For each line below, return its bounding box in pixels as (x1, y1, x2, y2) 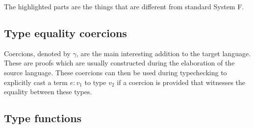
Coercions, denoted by (4, 48, 71, 58)
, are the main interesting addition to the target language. (76, 48, 251, 58)
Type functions (4, 110, 82, 126)
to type (84, 77, 106, 87)
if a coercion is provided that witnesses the (117, 77, 246, 87)
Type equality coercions (4, 25, 127, 40)
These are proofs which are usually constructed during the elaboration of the (4, 58, 235, 68)
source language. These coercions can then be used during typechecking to (4, 67, 227, 77)
